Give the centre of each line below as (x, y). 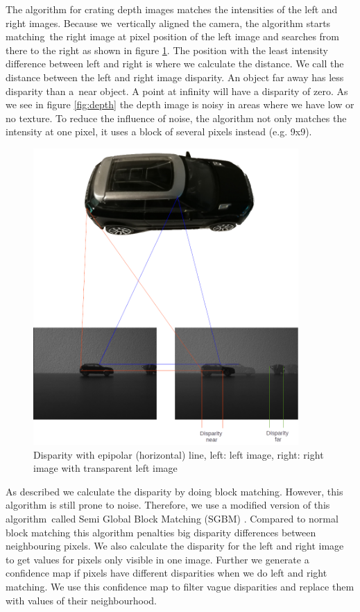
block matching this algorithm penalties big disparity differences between (161, 532)
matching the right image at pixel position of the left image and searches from (172, 36)
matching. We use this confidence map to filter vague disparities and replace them (180, 586)
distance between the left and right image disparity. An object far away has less (175, 77)
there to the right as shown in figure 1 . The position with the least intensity (167, 50)
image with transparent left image (105, 468)
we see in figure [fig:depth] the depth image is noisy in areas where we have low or (180, 104)
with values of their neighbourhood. (81, 600)
